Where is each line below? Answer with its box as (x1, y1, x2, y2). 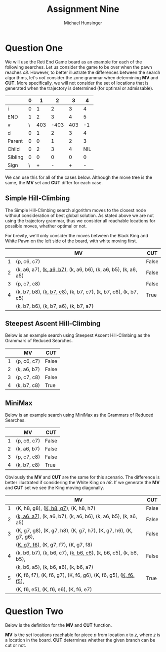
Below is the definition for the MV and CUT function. (5, 622, 112, 628)
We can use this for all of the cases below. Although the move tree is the (5, 174, 152, 180)
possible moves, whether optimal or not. (5, 223, 87, 229)
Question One (5, 42, 63, 54)
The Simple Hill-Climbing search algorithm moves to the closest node (5, 207, 146, 213)
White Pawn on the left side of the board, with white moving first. (5, 238, 137, 244)
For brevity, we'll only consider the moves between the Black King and (5, 232, 148, 238)
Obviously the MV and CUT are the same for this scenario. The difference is (5, 474, 160, 480)
